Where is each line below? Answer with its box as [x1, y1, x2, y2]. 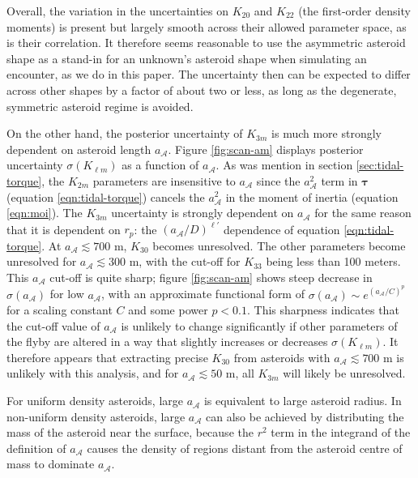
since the [256, 172, 301, 189]
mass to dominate [6, 455, 95, 472]
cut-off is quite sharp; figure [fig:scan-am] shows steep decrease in [49, 268, 373, 285]
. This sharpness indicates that [246, 301, 399, 318]
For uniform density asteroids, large [6, 392, 183, 409]
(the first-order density [298, 2, 411, 19]
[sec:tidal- [356, 156, 404, 173]
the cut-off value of [6, 317, 100, 334]
